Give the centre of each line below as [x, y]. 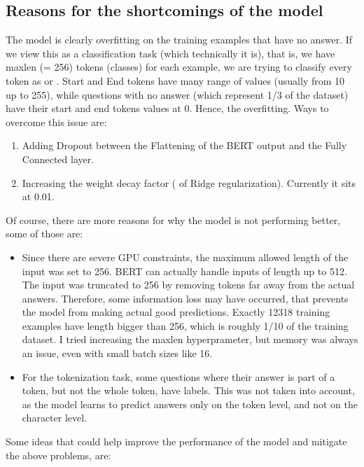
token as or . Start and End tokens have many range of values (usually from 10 [175, 80]
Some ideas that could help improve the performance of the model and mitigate [176, 441]
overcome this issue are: [56, 121]
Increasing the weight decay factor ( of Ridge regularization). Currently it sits [189, 182]
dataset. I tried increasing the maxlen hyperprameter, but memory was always [190, 339]
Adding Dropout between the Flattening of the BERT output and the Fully [184, 145]
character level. [55, 418]
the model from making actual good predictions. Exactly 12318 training [176, 312]
